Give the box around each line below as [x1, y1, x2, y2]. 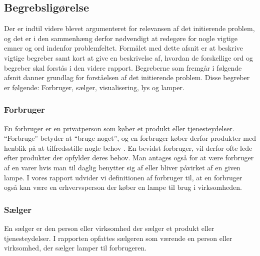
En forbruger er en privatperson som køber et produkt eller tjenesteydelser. [4, 123, 234, 133]
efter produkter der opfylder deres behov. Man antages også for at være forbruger [4, 152, 254, 163]
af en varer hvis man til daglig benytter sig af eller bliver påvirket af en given [4, 162, 240, 172]
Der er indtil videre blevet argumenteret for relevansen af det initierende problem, [4, 23, 255, 34]
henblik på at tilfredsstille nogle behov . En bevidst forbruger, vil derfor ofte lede [4, 142, 252, 153]
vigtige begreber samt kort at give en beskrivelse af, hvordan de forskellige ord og [4, 52, 253, 63]
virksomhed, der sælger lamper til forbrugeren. [4, 242, 147, 253]
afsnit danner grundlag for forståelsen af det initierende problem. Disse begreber [4, 72, 250, 83]
